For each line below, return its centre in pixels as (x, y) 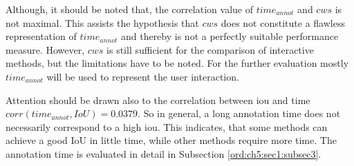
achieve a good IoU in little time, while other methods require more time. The (171, 140)
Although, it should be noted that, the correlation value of (129, 9)
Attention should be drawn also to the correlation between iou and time (158, 100)
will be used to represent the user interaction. (143, 76)
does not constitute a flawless (283, 22)
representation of (41, 36)
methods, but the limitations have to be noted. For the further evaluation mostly (177, 63)
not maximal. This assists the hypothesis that (102, 22)
